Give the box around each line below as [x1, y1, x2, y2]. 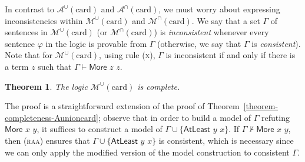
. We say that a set [191, 14, 260, 26]
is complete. [137, 80, 180, 92]
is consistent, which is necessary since [158, 134, 294, 146]
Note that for [5, 49, 52, 61]
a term [5, 60, 29, 72]
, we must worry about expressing [158, 3, 280, 15]
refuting [261, 111, 290, 123]
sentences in [5, 26, 48, 38]
